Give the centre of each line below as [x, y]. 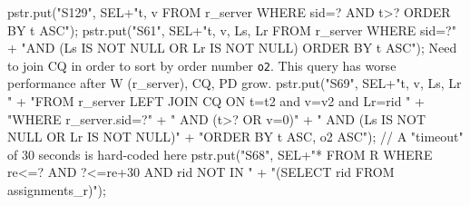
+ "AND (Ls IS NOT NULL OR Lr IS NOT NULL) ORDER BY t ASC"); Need [232, 48]
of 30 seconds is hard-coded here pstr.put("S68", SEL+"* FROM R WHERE [220, 154]
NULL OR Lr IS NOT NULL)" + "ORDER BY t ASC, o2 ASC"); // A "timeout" [235, 137]
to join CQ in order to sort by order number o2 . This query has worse [202, 65]
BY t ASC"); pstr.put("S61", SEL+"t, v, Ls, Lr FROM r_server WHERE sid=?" [232, 29]
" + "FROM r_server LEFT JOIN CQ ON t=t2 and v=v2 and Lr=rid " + [216, 101]
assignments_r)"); [57, 190]
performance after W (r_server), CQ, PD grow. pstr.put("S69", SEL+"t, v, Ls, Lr [235, 83]
